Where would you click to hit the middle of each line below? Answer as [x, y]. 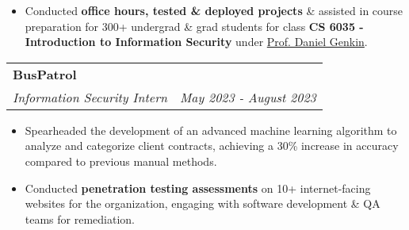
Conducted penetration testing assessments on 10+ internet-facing [198, 188]
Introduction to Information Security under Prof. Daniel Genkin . [196, 42]
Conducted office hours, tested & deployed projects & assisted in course [214, 10]
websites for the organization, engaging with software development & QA [203, 203]
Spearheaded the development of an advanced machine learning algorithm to [211, 130]
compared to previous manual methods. [121, 161]
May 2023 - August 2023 [248, 97]
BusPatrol [45, 74]
